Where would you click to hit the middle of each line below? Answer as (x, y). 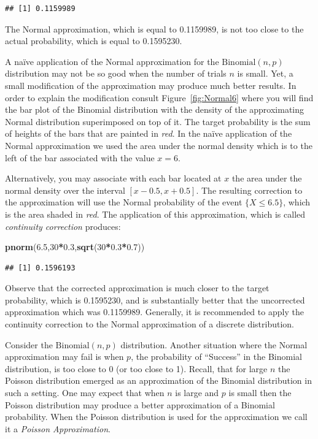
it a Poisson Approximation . (58, 428)
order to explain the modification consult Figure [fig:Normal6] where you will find (159, 97)
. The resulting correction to (249, 190)
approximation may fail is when (64, 357)
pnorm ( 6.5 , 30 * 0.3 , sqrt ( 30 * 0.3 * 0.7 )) (75, 247)
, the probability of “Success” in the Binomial (216, 357)
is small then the (260, 393)
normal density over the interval (65, 190)
